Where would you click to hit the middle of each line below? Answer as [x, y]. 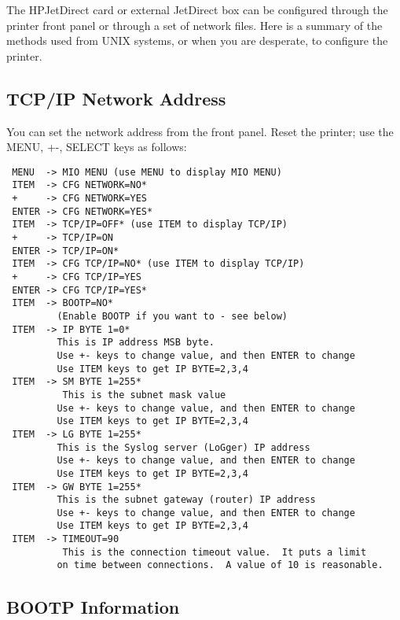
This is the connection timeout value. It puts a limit [215, 552]
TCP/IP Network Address [116, 98]
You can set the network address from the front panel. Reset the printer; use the [200, 131]
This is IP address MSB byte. [136, 343]
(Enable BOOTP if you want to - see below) [172, 316]
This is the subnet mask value [144, 395]
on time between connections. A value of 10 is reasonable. [220, 565]
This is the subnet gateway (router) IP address [186, 500]
